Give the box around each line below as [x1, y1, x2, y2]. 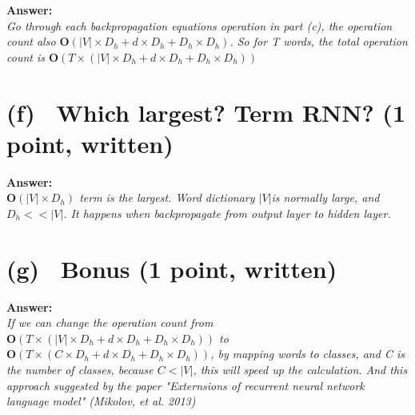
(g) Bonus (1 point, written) [6, 252, 337, 284]
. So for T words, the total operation [229, 33, 408, 50]
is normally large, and [271, 189, 380, 206]
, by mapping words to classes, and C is [210, 345, 405, 362]
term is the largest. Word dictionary [79, 189, 255, 206]
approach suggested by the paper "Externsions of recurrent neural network [6, 377, 365, 393]
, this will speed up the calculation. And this [193, 361, 408, 377]
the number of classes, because [6, 361, 154, 377]
